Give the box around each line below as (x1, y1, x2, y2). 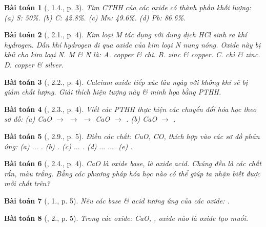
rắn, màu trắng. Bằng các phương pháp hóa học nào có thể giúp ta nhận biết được (4, 168, 260, 178)
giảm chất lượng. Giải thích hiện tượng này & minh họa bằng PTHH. (4, 86, 221, 97)
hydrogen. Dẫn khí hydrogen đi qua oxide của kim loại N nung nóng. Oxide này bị (4, 39, 261, 50)
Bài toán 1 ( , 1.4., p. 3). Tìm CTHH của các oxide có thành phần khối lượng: (4, 2, 251, 12)
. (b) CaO (126, 113, 157, 124)
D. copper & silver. (4, 59, 64, 70)
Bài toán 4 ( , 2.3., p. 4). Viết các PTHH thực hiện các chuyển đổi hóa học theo (4, 103, 257, 114)
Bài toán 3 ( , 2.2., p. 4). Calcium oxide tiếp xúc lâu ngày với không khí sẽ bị (4, 76, 248, 87)
